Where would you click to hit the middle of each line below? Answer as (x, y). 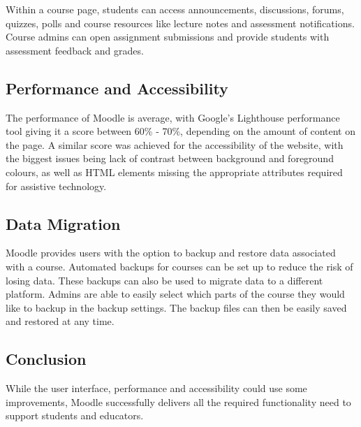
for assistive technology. (56, 186)
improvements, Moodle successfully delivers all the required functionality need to (178, 401)
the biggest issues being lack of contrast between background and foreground (170, 158)
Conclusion (46, 359)
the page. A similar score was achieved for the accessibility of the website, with (175, 144)
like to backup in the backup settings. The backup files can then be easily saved (176, 307)
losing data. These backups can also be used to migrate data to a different (164, 280)
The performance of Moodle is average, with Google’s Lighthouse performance (173, 117)
